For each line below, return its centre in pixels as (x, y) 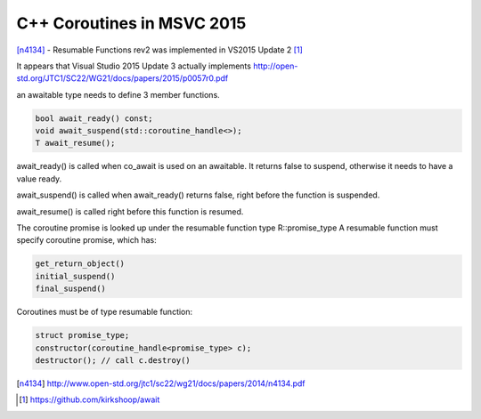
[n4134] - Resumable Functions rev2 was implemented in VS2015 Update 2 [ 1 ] (159, 50)
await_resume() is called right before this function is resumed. (130, 211)
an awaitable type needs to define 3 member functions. (118, 94)
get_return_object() (80, 264)
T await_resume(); (75, 143)
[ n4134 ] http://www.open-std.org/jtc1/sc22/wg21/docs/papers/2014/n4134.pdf (161, 383)
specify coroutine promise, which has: (87, 240)
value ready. (39, 179)
